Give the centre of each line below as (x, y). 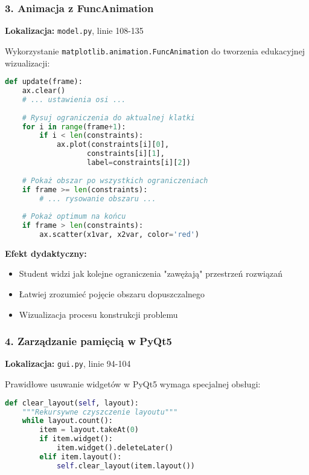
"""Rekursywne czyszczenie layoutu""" (100, 412)
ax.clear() (44, 91)
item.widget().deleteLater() (115, 448)
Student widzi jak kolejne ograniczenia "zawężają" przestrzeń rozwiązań (151, 273)
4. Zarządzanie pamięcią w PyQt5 (88, 341)
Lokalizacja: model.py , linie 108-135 (74, 31)
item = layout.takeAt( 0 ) (89, 430)
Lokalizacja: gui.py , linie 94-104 (68, 364)
